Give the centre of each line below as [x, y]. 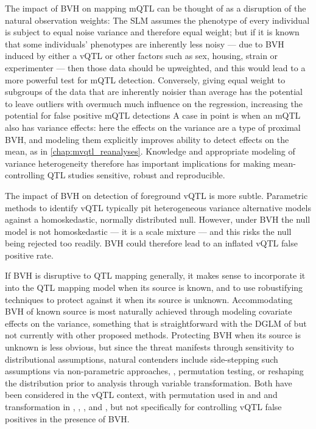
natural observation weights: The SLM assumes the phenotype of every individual [157, 20]
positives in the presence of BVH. [67, 418]
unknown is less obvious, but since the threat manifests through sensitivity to [149, 347]
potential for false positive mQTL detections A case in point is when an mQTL [153, 115]
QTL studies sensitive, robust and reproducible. [136, 175]
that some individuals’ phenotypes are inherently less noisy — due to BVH [145, 44]
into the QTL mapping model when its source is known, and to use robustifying [154, 288]
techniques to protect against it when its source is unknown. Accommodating [149, 299]
